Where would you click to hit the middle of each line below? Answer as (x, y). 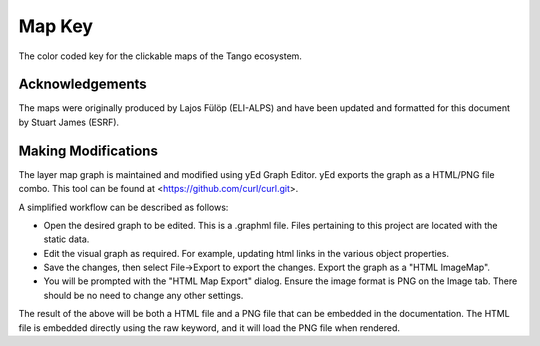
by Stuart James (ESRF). (69, 122)
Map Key (56, 26)
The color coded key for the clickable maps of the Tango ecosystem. (160, 56)
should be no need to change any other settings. (143, 295)
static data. (66, 239)
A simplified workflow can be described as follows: (123, 207)
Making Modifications (88, 150)
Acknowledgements (82, 84)
